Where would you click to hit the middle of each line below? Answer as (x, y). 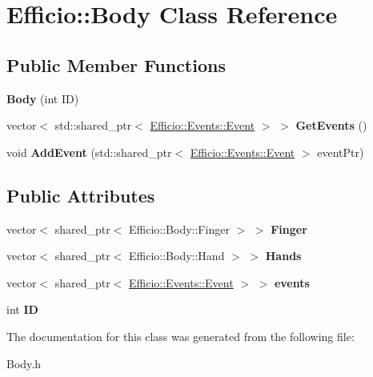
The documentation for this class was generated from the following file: (180, 336)
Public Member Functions (116, 64)
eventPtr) (341, 152)
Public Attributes (81, 195)
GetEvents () (331, 125)
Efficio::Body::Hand (177, 256)
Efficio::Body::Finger (179, 229)
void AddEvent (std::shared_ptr (89, 152)
